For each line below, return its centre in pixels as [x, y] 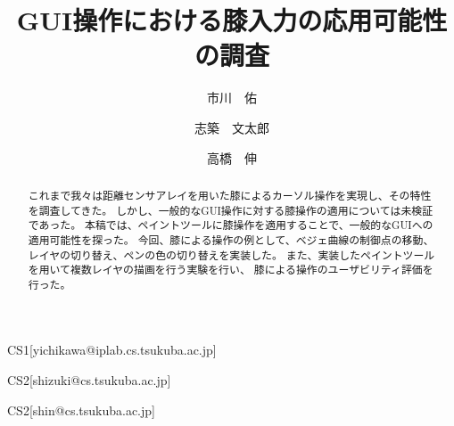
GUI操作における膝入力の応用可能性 [232, 20]
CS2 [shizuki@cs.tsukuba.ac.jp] [89, 380]
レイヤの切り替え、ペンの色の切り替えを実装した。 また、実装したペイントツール [231, 254]
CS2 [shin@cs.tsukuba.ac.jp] [81, 410]
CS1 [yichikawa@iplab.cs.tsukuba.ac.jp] [112, 350]
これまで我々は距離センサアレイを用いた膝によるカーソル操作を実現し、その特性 [230, 195]
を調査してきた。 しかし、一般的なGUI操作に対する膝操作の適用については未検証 [231, 210]
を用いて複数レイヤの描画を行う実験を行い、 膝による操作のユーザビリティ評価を [231, 270]
